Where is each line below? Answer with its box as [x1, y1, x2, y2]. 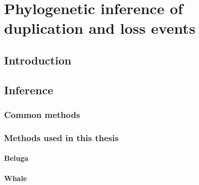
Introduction [4, 52, 72, 68]
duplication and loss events [4, 18, 195, 38]
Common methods [4, 108, 80, 121]
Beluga [4, 153, 29, 163]
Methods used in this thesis [4, 131, 119, 144]
